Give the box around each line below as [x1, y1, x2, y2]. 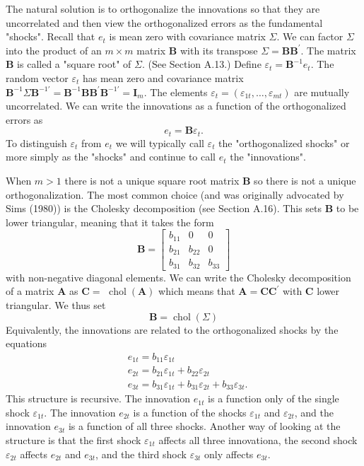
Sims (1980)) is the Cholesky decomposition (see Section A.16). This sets [6, 201, 322, 216]
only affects [204, 446, 254, 461]
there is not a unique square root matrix [64, 173, 240, 187]
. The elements [143, 84, 208, 99]
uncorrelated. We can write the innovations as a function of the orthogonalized [6, 98, 346, 113]
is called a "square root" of [17, 57, 131, 71]
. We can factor [276, 29, 344, 44]
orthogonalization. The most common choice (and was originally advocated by [6, 187, 344, 202]
